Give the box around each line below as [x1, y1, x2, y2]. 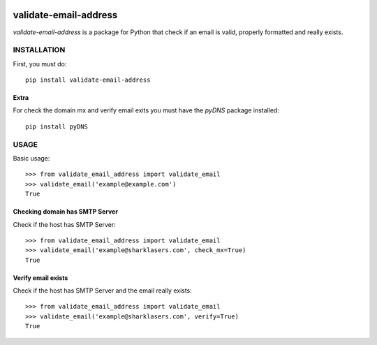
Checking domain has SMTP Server [13, 207, 119, 216]
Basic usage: [13, 154, 50, 162]
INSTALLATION [13, 45, 66, 55]
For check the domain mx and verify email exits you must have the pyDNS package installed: [13, 106, 279, 115]
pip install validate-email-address [25, 76, 151, 84]
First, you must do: [13, 59, 67, 68]
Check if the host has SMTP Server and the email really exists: [13, 286, 192, 295]
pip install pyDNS [25, 122, 89, 131]
